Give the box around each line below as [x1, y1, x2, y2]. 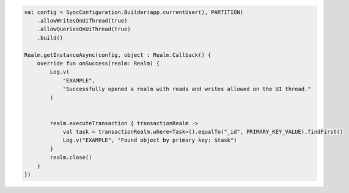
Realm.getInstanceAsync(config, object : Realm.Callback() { [24, 51, 211, 58]
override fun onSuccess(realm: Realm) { [37, 60, 160, 67]
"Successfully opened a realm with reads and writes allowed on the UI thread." [62, 86, 311, 93]
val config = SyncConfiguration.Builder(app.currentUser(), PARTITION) [24, 9, 244, 15]
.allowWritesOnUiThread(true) [37, 17, 128, 24]
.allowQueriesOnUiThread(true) [37, 26, 131, 33]
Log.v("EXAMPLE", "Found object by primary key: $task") [62, 137, 237, 144]
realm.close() [50, 154, 92, 161]
